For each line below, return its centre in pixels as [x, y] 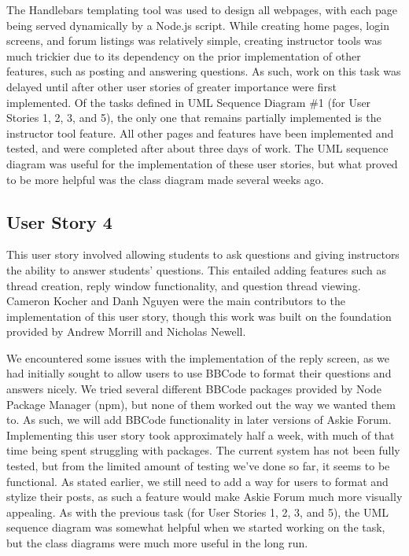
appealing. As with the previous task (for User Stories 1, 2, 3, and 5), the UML [198, 512]
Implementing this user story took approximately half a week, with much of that [201, 434]
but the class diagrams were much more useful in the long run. [157, 543]
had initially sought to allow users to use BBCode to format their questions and [199, 373]
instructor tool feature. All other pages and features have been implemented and [200, 133]
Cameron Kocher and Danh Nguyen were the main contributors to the [176, 301]
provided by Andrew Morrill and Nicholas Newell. [126, 331]
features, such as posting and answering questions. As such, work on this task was [204, 71]
